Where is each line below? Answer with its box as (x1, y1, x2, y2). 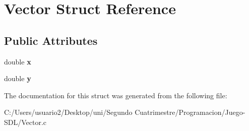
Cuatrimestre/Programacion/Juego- (135, 107, 245, 117)
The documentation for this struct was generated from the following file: (4, 90, 227, 100)
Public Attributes (4, 32, 98, 48)
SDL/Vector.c (4, 116, 47, 127)
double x (4, 56, 31, 67)
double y (4, 73, 31, 84)
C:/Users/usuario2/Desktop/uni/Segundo (4, 107, 133, 117)
